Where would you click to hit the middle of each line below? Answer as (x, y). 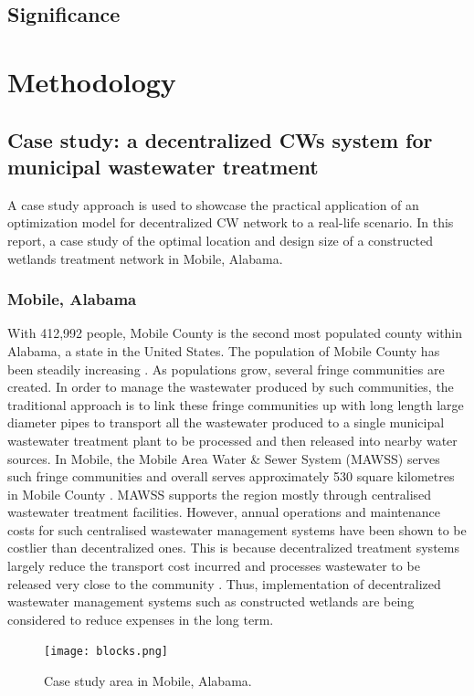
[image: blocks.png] (106, 652)
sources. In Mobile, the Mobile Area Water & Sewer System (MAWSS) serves (224, 458)
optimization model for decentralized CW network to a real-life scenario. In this (231, 222)
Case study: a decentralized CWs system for (220, 139)
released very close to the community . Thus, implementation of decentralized (224, 583)
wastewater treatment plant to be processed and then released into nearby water (232, 440)
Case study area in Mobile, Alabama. (148, 681)
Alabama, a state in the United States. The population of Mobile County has (224, 350)
